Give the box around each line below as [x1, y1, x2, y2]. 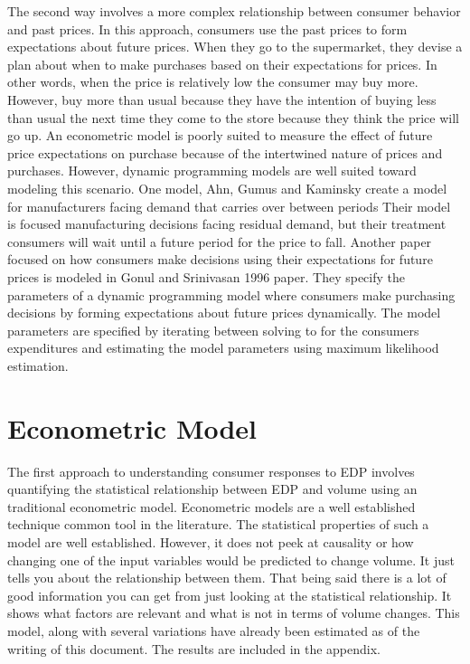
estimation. [7, 356, 69, 375]
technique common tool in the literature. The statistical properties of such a [7, 515, 429, 534]
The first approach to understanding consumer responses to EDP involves [7, 461, 415, 480]
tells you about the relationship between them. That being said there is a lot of [7, 568, 446, 587]
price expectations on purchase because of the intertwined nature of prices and [7, 143, 443, 162]
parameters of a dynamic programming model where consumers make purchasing [7, 285, 456, 304]
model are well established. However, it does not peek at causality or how [7, 532, 414, 551]
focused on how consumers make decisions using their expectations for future [7, 250, 433, 269]
